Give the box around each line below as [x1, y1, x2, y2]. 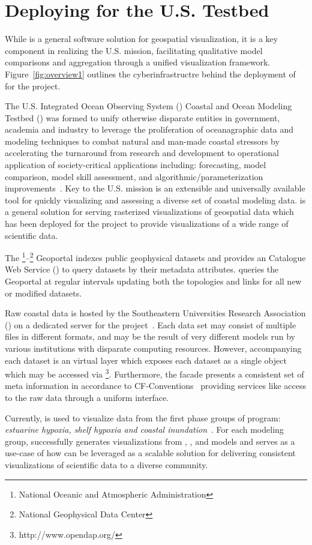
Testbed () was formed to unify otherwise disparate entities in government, [5, 111, 280, 124]
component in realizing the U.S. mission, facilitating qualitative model [5, 44, 263, 56]
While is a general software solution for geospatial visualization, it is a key [5, 32, 278, 45]
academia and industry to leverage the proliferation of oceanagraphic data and [5, 123, 293, 136]
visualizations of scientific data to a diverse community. [5, 459, 208, 471]
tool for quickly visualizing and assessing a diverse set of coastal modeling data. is [5, 193, 306, 206]
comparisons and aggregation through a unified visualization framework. [5, 56, 271, 68]
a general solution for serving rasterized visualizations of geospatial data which [5, 205, 294, 218]
